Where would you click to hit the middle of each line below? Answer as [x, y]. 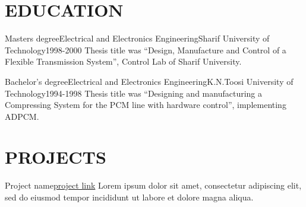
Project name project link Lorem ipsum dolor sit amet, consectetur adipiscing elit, [153, 185]
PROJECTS [56, 157]
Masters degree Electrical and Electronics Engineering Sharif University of [137, 38]
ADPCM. [22, 116]
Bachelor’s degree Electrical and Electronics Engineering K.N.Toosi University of [149, 81]
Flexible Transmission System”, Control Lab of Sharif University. [123, 61]
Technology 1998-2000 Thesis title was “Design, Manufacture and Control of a [146, 50]
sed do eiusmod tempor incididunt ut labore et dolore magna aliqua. [129, 197]
